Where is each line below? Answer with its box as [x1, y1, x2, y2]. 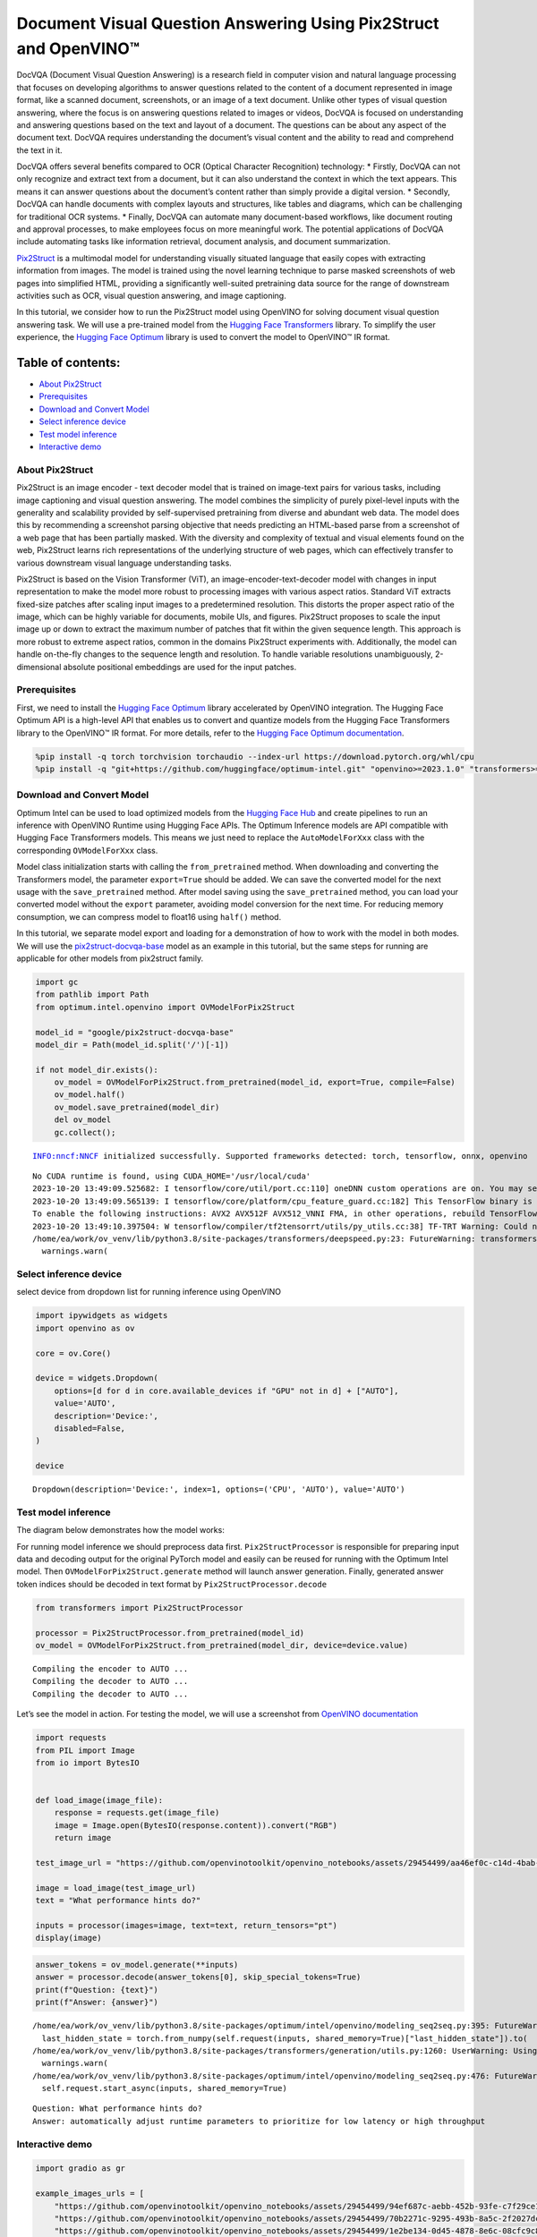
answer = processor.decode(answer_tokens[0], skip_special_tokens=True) [35, 1972, 362, 1982]
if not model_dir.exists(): [35, 1065, 158, 1075]
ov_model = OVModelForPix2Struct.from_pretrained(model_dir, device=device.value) [35, 1640, 409, 1650]
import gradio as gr [35, 2164, 125, 2173]
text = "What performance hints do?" [35, 1895, 201, 1906]
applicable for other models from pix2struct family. [16, 953, 204, 964]
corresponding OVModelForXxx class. [16, 845, 158, 855]
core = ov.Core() [35, 1348, 112, 1358]
